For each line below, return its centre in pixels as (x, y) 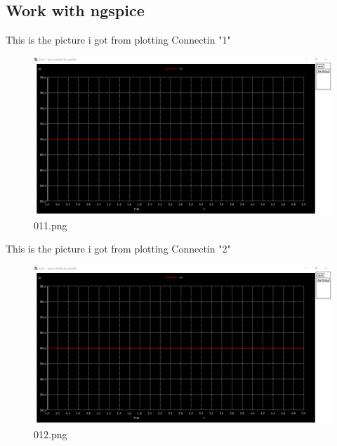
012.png (51, 434)
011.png (51, 225)
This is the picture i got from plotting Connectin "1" (118, 40)
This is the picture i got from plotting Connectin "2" (118, 249)
